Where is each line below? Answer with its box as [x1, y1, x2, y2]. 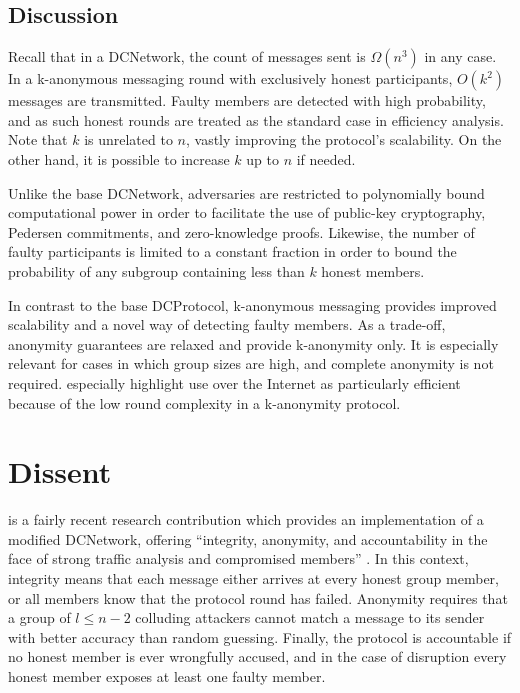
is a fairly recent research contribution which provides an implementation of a [8, 509, 484, 530]
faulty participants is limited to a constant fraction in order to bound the [8, 241, 457, 262]
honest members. [321, 260, 425, 281]
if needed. [296, 148, 356, 169]
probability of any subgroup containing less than [8, 260, 305, 281]
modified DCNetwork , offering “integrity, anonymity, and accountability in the [8, 528, 488, 549]
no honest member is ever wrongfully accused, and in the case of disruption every [8, 646, 507, 667]
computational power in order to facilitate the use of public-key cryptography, [8, 202, 486, 223]
